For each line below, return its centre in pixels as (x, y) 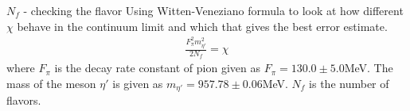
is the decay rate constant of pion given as (158, 68)
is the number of (349, 83)
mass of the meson (51, 83)
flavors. (24, 100)
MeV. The (369, 68)
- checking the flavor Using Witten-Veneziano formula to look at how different (213, 10)
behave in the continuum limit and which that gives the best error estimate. (202, 26)
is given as (138, 83)
